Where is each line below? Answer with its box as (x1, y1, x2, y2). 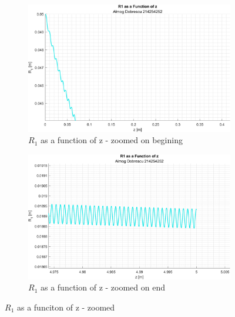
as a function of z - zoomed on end (40, 281, 165, 293)
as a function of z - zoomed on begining (40, 134, 183, 146)
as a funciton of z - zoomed (16, 301, 115, 313)
